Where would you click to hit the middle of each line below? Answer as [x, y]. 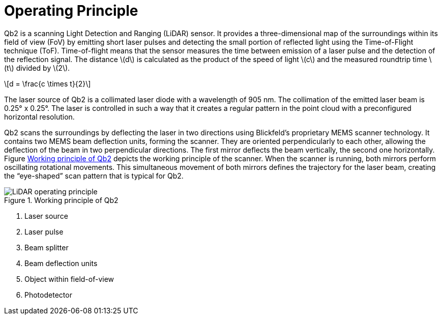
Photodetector [48, 295]
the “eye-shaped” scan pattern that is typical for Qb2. [94, 176]
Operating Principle [71, 11]
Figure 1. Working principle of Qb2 [61, 200]
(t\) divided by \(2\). [37, 68]
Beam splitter [47, 247]
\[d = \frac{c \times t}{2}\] [48, 83]
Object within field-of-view [69, 279]
